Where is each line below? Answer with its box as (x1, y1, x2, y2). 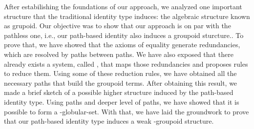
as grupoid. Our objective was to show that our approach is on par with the (4, 20, 231, 31)
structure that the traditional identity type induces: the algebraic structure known (4, 11, 250, 21)
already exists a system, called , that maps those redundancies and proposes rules (4, 58, 248, 69)
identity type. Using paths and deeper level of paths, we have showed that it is (4, 96, 239, 107)
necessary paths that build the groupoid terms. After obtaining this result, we (4, 77, 237, 88)
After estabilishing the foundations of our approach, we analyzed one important (4, 1, 242, 11)
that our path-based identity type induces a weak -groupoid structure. (4, 116, 214, 126)
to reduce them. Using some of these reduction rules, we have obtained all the (4, 68, 237, 78)
